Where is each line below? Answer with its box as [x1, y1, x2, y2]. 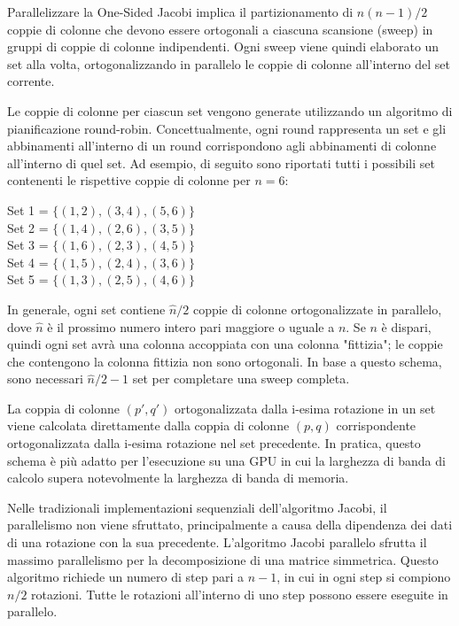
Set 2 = [7, 218, 49, 236]
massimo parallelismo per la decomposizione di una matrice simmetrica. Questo [7, 550, 439, 568]
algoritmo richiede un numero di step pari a [7, 568, 245, 586]
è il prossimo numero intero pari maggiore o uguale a [47, 317, 335, 336]
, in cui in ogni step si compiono [276, 568, 451, 586]
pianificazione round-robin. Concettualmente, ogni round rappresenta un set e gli [7, 119, 447, 137]
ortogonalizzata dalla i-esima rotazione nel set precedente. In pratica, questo [7, 434, 421, 452]
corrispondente [336, 416, 416, 435]
